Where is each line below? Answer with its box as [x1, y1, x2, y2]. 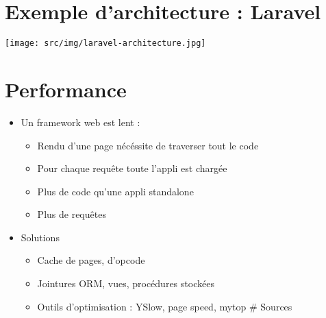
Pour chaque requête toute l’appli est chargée [37, 161, 227, 175]
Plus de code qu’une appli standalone [37, 184, 194, 198]
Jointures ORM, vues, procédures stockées [37, 276, 214, 291]
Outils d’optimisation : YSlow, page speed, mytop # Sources [37, 299, 292, 313]
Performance [5, 75, 127, 103]
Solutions [21, 230, 60, 244]
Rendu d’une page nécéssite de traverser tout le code [37, 138, 259, 152]
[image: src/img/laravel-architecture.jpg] [5, 38, 206, 49]
